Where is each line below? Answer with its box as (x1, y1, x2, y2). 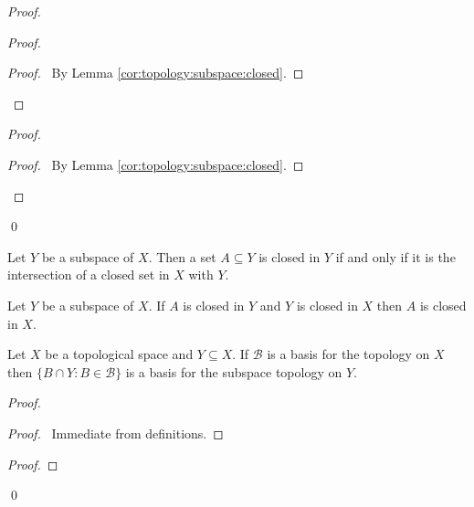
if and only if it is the (335, 247, 456, 266)
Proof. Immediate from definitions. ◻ (7, 423, 224, 442)
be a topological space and (45, 344, 194, 364)
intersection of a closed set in (7, 265, 170, 284)
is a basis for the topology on (267, 344, 430, 364)
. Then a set (148, 247, 216, 266)
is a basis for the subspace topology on (125, 362, 342, 381)
